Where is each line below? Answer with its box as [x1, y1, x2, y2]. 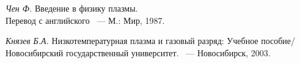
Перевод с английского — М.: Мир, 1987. [5, 13, 165, 26]
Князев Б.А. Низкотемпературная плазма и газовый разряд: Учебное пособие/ [5, 34, 296, 47]
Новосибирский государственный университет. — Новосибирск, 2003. [5, 46, 271, 59]
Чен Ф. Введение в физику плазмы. [5, 2, 138, 14]
